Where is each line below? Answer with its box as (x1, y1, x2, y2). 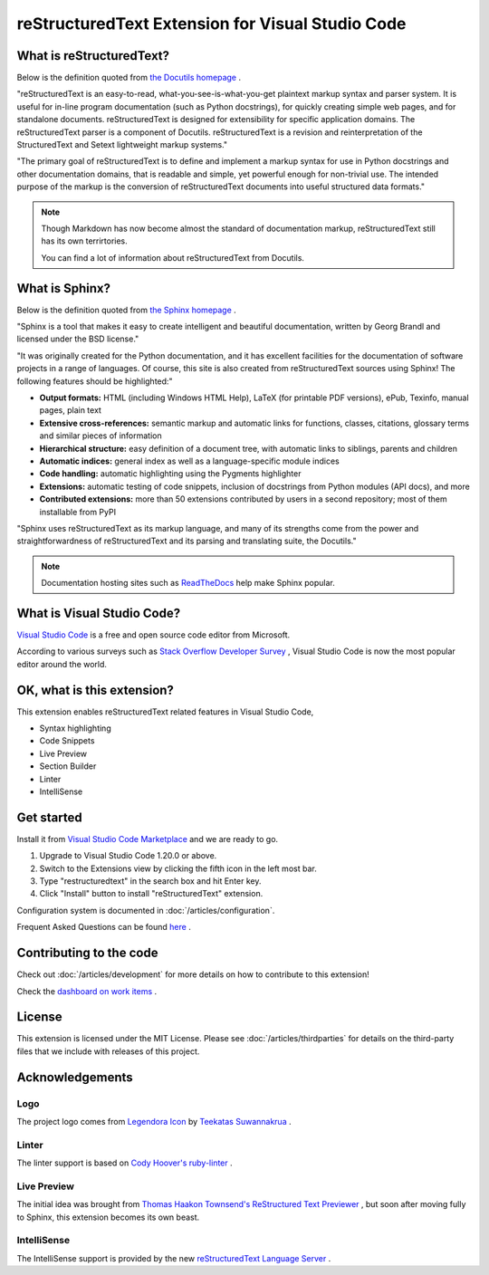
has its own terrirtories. (41, 235, 129, 246)
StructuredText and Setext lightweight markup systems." (16, 139, 228, 150)
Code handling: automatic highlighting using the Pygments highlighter (39, 468, 302, 479)
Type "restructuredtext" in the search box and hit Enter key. (39, 876, 262, 887)
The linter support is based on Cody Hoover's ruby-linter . (16, 1157, 233, 1168)
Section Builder (39, 761, 97, 772)
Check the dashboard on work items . (16, 985, 158, 996)
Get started (16, 810, 82, 825)
